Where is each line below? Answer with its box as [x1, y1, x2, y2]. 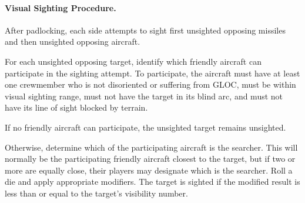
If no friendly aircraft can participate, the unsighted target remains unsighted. [5, 121, 286, 133]
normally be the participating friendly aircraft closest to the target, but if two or [5, 152, 296, 165]
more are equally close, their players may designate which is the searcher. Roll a [5, 164, 293, 176]
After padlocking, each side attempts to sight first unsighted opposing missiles [5, 24, 286, 36]
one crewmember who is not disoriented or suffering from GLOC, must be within [5, 78, 296, 91]
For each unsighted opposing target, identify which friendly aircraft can [5, 55, 262, 67]
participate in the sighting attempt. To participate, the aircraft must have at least [5, 66, 300, 79]
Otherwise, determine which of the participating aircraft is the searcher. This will [5, 141, 298, 153]
